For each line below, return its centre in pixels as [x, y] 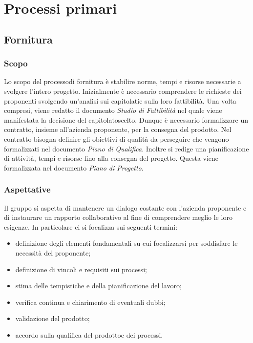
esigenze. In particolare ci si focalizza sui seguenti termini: [91, 226]
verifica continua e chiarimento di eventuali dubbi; [90, 302]
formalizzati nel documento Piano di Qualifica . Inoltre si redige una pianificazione [126, 148]
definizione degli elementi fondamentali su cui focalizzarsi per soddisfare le [126, 243]
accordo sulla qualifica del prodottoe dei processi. [89, 334]
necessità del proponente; [53, 252]
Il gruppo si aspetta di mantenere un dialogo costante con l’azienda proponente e [125, 207]
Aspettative [27, 189]
